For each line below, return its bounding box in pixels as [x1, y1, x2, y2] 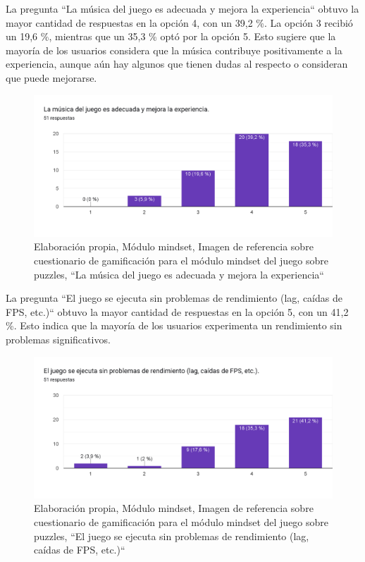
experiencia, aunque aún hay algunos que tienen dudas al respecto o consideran [6, 56, 348, 71]
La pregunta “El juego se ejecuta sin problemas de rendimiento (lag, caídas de [6, 291, 342, 305]
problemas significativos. [6, 331, 111, 346]
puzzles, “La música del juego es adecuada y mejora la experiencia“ [34, 267, 324, 281]
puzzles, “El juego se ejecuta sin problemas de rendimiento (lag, [34, 528, 309, 543]
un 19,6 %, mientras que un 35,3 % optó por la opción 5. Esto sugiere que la [6, 29, 336, 44]
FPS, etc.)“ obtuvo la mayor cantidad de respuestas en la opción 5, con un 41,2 [6, 304, 349, 319]
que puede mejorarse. [6, 70, 97, 85]
